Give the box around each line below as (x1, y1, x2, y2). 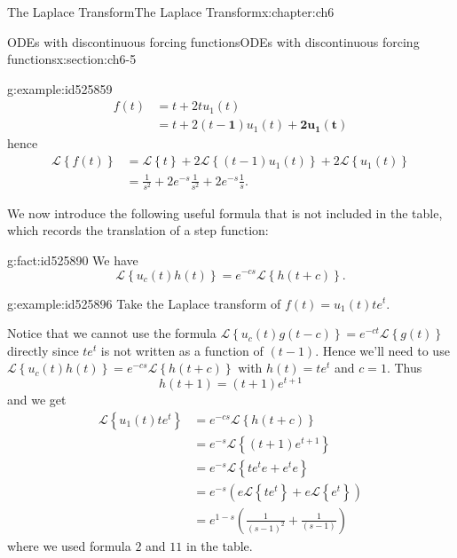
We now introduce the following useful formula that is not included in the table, (7, 203, 443, 222)
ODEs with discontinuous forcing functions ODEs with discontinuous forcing (7, 32, 420, 51)
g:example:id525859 (7, 79, 113, 98)
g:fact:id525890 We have (7, 250, 138, 269)
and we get (7, 389, 67, 408)
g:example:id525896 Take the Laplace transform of (7, 294, 281, 312)
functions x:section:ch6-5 (7, 50, 137, 68)
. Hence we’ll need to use (315, 341, 450, 359)
